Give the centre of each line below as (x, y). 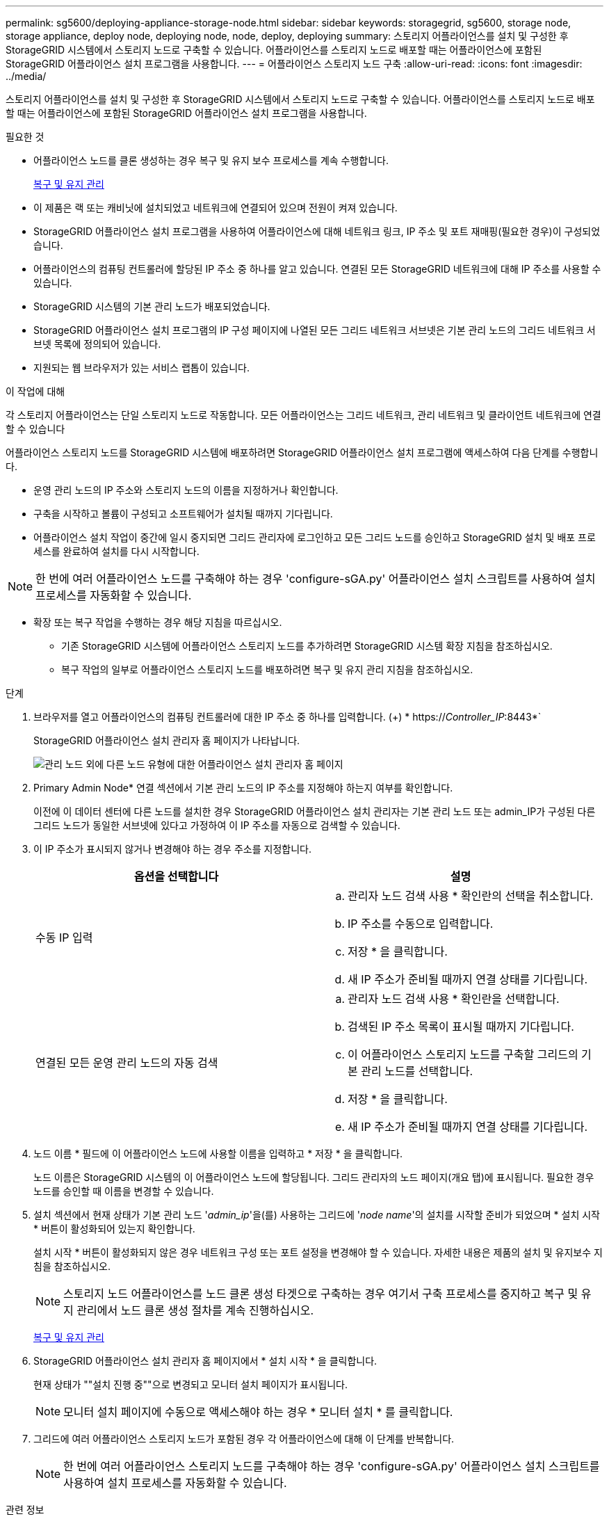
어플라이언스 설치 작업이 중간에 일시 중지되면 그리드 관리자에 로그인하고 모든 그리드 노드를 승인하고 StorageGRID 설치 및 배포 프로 (315, 537)
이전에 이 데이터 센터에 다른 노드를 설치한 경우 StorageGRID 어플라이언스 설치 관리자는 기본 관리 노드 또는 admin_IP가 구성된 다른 (315, 811)
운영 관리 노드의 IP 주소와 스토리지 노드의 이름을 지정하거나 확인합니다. (186, 490)
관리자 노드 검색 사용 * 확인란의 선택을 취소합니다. (471, 896)
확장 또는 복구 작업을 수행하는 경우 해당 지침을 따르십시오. (158, 622)
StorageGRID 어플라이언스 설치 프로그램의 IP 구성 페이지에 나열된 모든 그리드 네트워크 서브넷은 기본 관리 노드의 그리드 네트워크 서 (315, 330)
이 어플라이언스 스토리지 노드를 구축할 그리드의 (463, 1054)
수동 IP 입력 (64, 938)
